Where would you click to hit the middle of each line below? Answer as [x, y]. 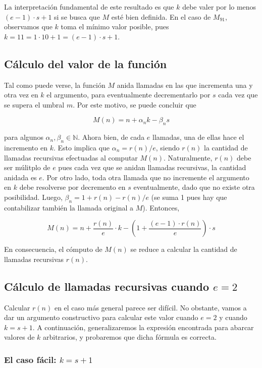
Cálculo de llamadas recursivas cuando [107, 286]
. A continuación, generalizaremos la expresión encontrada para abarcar [143, 327]
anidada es [20, 177]
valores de [19, 337]
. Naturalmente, [188, 157]
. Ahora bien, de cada [111, 137]
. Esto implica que [82, 147]
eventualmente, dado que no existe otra [194, 187]
